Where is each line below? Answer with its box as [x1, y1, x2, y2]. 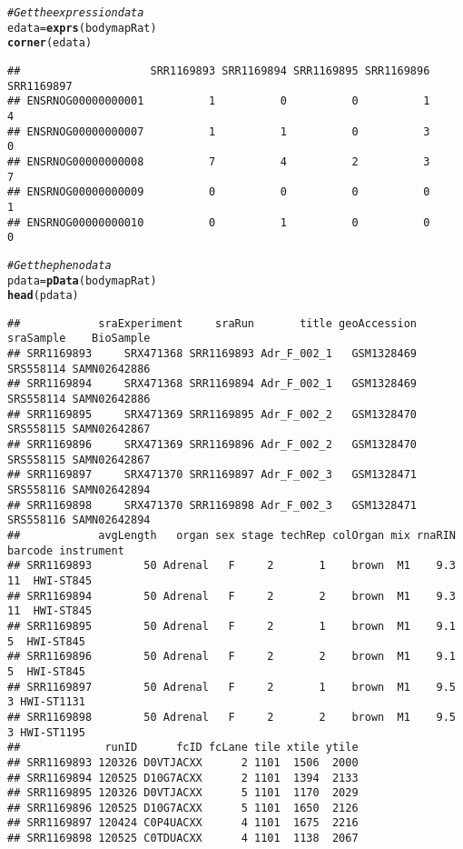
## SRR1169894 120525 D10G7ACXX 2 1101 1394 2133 [7, 771, 359, 784]
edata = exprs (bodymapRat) [7, 21, 157, 35]
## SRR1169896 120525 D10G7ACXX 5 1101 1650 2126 [7, 801, 359, 814]
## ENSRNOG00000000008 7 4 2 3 [7, 155, 430, 168]
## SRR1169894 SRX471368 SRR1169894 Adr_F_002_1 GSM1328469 [7, 377, 418, 391]
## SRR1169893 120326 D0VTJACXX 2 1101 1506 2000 [7, 755, 359, 769]
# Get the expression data [7, 6, 144, 19]
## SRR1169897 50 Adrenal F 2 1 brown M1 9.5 [7, 680, 456, 694]
